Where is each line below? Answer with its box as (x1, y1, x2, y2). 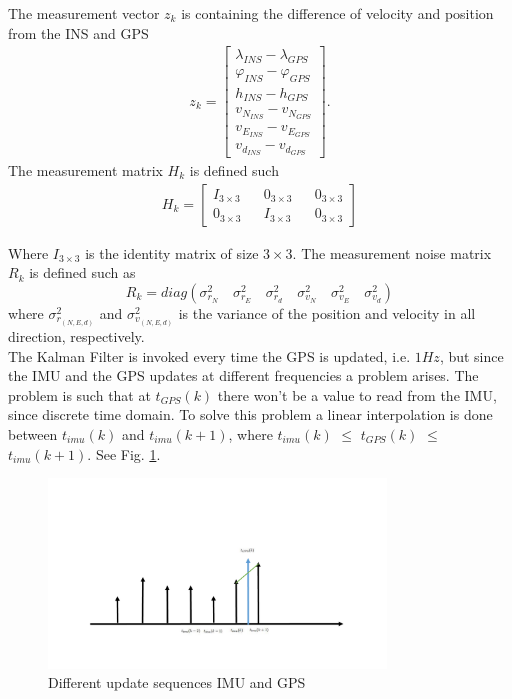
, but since (439, 345, 504, 366)
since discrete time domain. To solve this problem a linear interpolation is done (8, 404, 493, 425)
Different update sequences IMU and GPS (48, 672, 306, 693)
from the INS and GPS (8, 22, 149, 43)
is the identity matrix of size (85, 242, 259, 263)
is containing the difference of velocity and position (181, 3, 494, 23)
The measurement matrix (8, 160, 163, 181)
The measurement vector (8, 3, 160, 23)
